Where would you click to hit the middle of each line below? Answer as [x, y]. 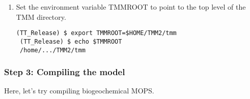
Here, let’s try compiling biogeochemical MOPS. [79, 91]
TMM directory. [41, 16]
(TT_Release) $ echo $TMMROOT [71, 41]
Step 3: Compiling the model [65, 72]
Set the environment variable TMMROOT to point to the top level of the [131, 7]
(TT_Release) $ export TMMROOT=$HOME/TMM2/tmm [96, 33]
